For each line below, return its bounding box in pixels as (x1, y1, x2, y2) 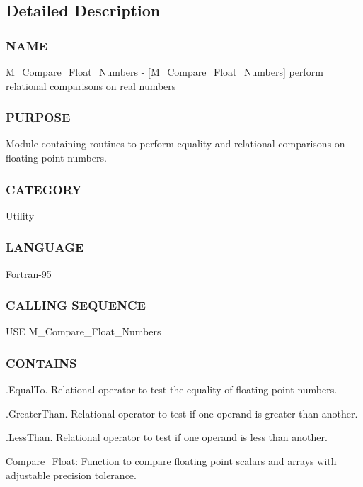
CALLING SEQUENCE (6, 296, 146, 314)
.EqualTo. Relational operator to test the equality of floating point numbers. (6, 382, 338, 397)
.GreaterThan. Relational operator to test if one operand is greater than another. (6, 405, 358, 420)
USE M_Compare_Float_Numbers (6, 324, 161, 339)
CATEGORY (6, 180, 82, 198)
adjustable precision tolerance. (6, 467, 137, 482)
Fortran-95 (6, 266, 52, 281)
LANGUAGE (6, 238, 84, 256)
